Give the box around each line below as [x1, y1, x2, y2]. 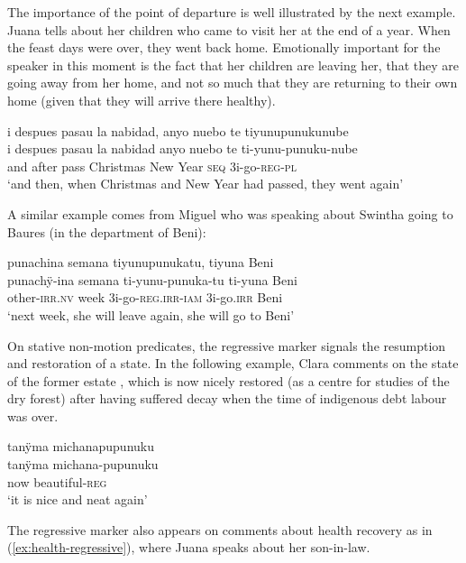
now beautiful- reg [7, 472, 107, 491]
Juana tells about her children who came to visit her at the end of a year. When [7, 20, 451, 39]
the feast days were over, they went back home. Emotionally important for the [7, 38, 441, 57]
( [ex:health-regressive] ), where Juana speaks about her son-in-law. [7, 538, 370, 557]
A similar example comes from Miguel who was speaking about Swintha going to [7, 204, 453, 223]
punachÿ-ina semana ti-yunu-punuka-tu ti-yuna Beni [7, 270, 297, 289]
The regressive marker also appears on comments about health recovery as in [7, 520, 433, 539]
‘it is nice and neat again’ [7, 490, 148, 509]
